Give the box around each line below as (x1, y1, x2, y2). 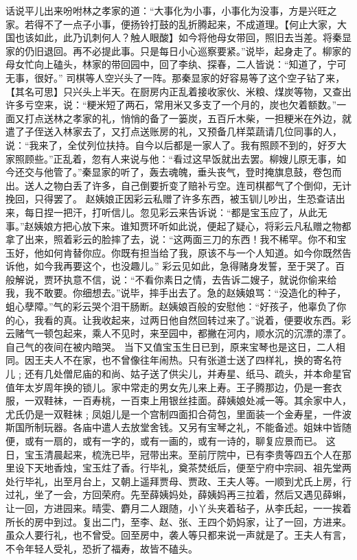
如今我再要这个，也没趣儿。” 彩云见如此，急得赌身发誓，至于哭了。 (34, 259, 336, 273)
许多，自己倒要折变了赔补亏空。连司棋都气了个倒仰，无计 (91, 178, 352, 192)
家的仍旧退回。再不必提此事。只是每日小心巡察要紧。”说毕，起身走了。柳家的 (5, 43, 352, 58)
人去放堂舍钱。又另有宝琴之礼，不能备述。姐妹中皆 (111, 420, 342, 434)
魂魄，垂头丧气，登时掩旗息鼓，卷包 (168, 165, 332, 179)
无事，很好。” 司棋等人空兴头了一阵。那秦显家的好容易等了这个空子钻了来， (5, 70, 345, 84)
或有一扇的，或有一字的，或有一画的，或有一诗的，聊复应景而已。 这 (24, 434, 336, 447)
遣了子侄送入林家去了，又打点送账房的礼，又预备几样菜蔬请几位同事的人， (5, 124, 342, 139)
